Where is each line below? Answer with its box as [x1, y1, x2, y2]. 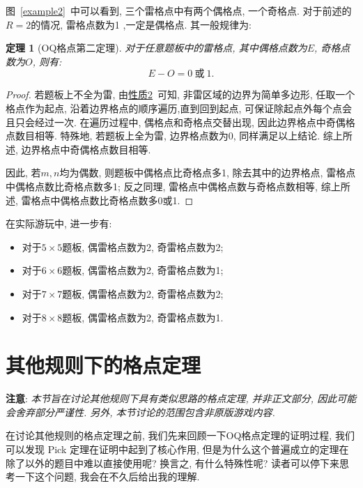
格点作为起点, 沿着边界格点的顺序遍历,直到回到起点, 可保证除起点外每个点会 [6, 100, 352, 115]
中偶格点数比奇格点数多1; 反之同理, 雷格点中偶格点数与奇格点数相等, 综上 [6, 178, 341, 193]
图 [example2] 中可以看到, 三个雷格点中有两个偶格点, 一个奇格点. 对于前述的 [6, 3, 352, 17]
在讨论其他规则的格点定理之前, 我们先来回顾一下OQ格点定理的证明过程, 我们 [6, 428, 355, 443]
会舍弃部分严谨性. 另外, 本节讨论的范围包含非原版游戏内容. [6, 404, 275, 419]
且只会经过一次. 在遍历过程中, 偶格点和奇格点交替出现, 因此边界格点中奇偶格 [6, 114, 355, 129]
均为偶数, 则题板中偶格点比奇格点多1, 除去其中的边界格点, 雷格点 [59, 165, 356, 180]
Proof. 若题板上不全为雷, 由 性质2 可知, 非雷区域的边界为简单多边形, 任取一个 [6, 87, 355, 102]
